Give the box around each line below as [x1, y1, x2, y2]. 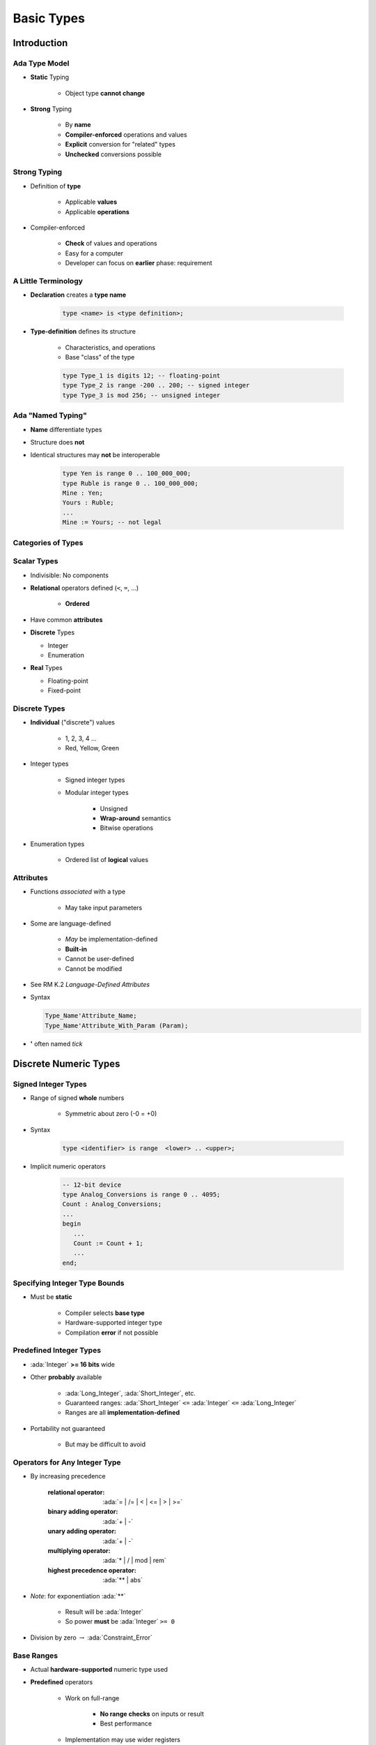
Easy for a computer [65, 248, 124, 258]
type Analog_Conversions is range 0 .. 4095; [62, 1191, 221, 1198]
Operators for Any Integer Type [13, 1457, 121, 1467]
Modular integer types [65, 789, 129, 797]
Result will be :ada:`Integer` [65, 1607, 144, 1616]
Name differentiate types [30, 425, 102, 433]
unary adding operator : [47, 1527, 117, 1536]
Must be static [30, 1293, 72, 1301]
